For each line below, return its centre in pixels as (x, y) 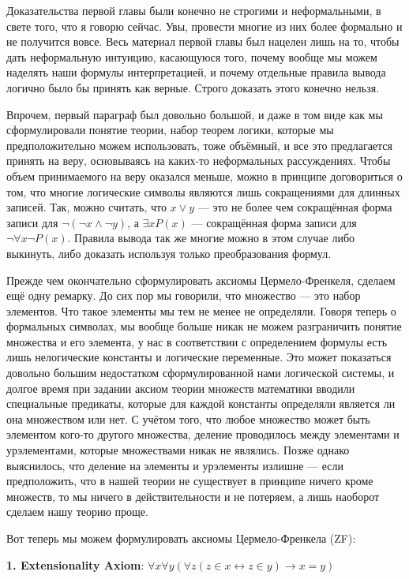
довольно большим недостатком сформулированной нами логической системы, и (201, 373)
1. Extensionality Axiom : (75, 564)
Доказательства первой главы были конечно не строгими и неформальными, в (194, 10)
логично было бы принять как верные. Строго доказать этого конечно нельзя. (193, 87)
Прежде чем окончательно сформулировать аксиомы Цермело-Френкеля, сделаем (201, 280)
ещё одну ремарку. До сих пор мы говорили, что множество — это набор (184, 295)
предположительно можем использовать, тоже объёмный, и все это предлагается (199, 145)
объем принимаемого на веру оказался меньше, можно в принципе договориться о (204, 176)
